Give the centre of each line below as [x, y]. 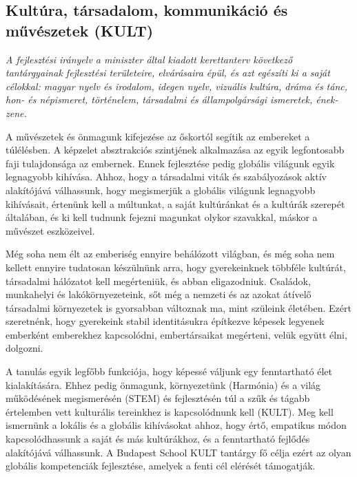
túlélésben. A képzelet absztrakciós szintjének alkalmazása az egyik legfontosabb [175, 150]
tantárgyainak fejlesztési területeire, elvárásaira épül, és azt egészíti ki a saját [168, 73]
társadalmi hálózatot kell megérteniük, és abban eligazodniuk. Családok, [158, 280]
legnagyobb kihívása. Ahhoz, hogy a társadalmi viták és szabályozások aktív [166, 177]
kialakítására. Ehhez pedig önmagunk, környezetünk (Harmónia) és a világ [163, 384]
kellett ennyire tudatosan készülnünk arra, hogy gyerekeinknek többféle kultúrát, [176, 267]
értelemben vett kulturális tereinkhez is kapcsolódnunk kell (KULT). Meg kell [170, 411]
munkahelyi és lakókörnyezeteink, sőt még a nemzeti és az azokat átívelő [159, 294]
